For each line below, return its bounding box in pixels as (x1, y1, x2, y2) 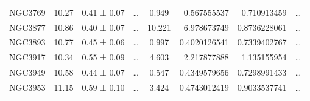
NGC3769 (9, 5, 46, 18)
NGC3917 (9, 51, 46, 64)
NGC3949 (9, 66, 46, 79)
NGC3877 (9, 21, 46, 33)
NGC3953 (9, 80, 46, 93)
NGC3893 (9, 36, 46, 48)
